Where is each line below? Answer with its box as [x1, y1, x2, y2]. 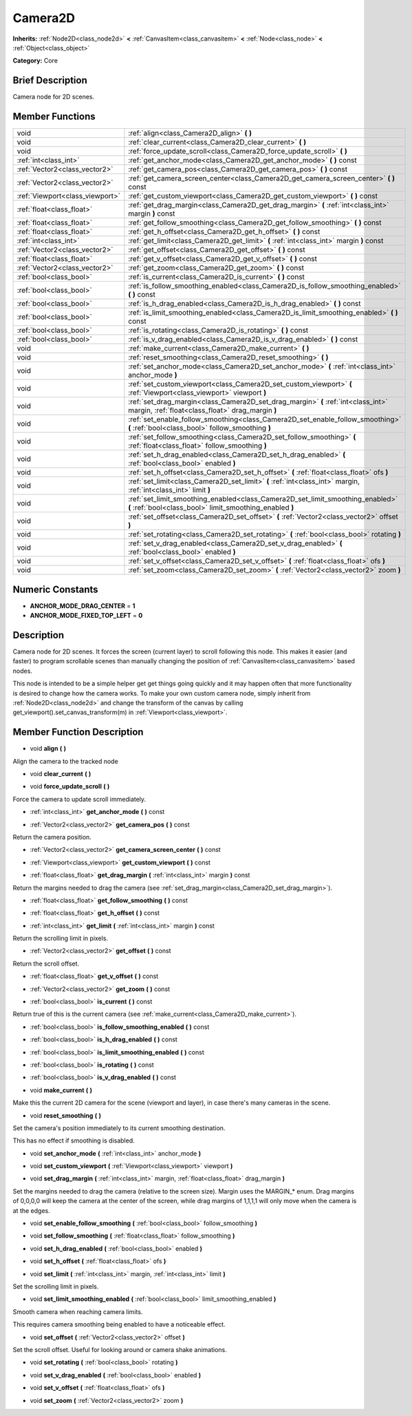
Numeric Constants [12, 583, 99, 595]
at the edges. [12, 1206, 51, 1215]
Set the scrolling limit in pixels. [12, 1282, 99, 1291]
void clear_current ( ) [30, 769, 91, 778]
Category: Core [12, 56, 58, 65]
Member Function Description [12, 727, 144, 738]
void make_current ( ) [30, 1085, 93, 1094]
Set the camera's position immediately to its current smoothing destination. [12, 1123, 226, 1132]
